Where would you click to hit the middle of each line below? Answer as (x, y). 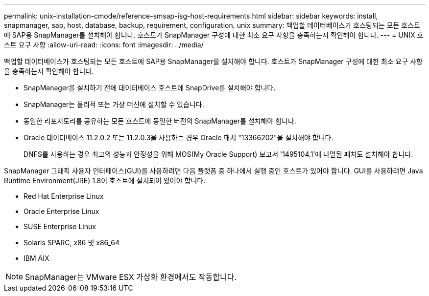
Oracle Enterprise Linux (61, 211)
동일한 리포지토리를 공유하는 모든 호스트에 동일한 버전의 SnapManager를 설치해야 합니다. (160, 121)
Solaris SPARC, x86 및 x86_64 (72, 243)
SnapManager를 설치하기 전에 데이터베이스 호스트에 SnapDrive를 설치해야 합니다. (150, 88)
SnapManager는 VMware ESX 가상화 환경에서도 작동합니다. (131, 277)
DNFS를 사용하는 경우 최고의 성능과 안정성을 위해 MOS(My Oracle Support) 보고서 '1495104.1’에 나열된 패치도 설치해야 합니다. (218, 154)
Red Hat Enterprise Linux (64, 196)
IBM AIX (36, 258)
